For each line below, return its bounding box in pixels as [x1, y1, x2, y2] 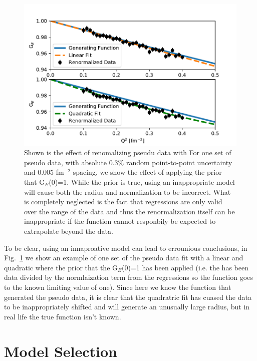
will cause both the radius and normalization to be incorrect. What [24, 186, 231, 197]
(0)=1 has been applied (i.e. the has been [122, 262, 248, 272]
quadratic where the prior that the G [4, 262, 118, 272]
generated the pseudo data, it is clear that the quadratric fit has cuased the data [4, 291, 251, 302]
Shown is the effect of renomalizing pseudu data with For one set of [24, 147, 231, 158]
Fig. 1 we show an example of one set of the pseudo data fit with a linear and [4, 252, 243, 263]
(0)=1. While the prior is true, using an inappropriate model [49, 177, 235, 187]
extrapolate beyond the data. [24, 226, 113, 236]
